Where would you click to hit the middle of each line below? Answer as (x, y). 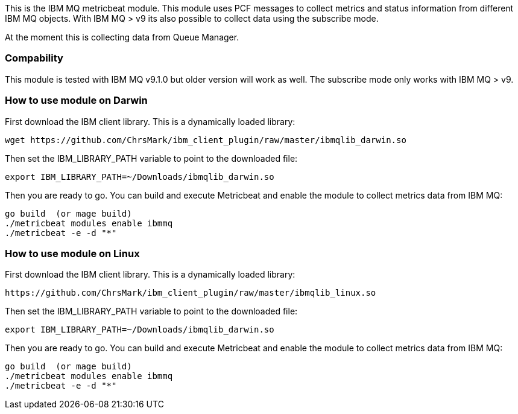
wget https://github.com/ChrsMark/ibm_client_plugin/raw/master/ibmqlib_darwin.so (206, 140)
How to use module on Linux (72, 253)
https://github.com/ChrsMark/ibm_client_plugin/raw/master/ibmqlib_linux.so (191, 293)
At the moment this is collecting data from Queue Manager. (122, 37)
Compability (34, 58)
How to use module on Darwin (76, 100)
